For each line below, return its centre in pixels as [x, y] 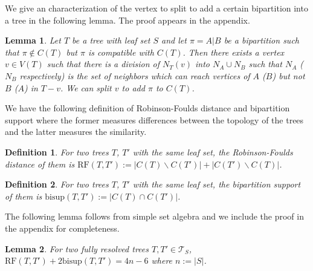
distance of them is [40, 164]
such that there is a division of [103, 64]
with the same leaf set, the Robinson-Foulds [213, 152]
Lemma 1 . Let [33, 40]
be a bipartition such [261, 40]
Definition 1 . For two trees [57, 152]
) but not [289, 75]
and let [174, 40]
